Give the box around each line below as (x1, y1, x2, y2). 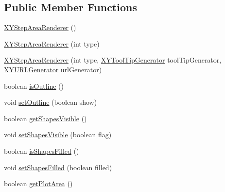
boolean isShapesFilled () (4, 145, 79, 156)
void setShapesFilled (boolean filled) (4, 162, 112, 172)
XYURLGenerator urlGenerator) (4, 64, 102, 74)
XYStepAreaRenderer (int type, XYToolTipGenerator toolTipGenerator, (4, 55, 222, 65)
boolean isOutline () (4, 80, 64, 91)
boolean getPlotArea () (4, 178, 73, 189)
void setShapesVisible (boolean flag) (4, 129, 112, 140)
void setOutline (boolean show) (4, 97, 97, 107)
